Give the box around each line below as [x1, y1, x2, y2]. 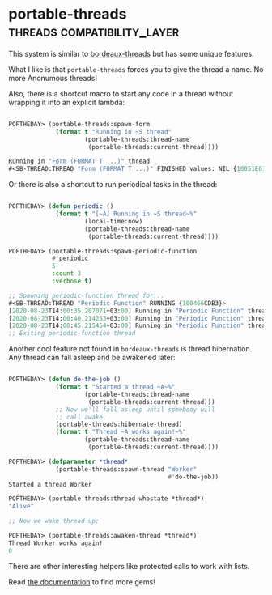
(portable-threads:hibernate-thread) [55, 420, 183, 429]
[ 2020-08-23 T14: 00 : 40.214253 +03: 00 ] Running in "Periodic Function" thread [8, 314, 270, 322]
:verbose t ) [51, 277, 92, 286]
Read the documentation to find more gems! [8, 576, 155, 587]
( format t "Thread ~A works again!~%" [55, 428, 186, 436]
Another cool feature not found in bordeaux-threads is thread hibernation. [8, 344, 253, 354]
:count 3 [51, 270, 82, 278]
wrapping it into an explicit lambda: [8, 97, 125, 107]
